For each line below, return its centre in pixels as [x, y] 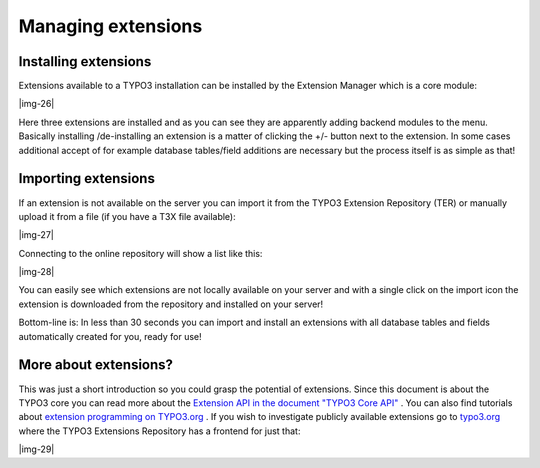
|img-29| [36, 449]
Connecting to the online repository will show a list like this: [140, 253]
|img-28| [36, 272]
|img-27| [36, 235]
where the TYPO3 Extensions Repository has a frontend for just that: [159, 431]
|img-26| [36, 104]
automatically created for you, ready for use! [110, 336]
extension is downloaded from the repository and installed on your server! [171, 304]
